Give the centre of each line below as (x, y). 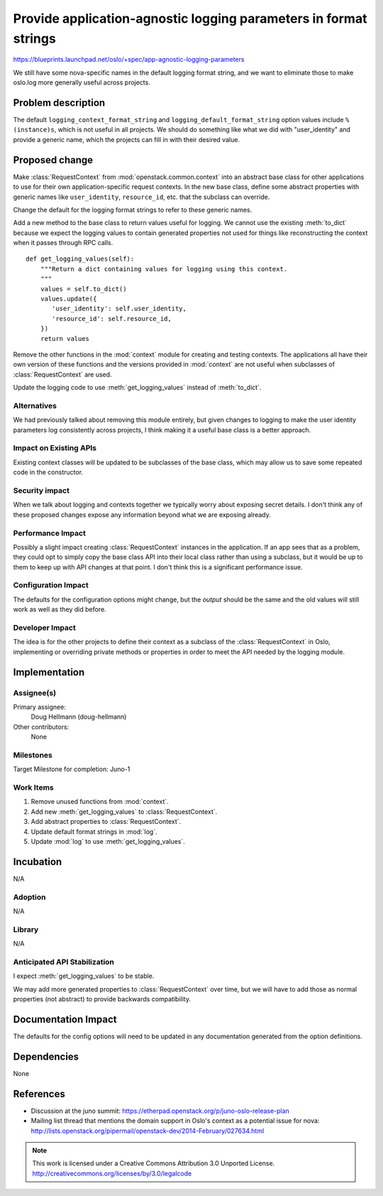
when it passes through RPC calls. (63, 243)
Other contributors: (41, 727)
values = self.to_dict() (83, 289)
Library (26, 929)
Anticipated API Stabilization (64, 962)
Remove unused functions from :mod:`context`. (100, 802)
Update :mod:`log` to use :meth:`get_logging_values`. (108, 841)
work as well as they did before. (60, 609)
